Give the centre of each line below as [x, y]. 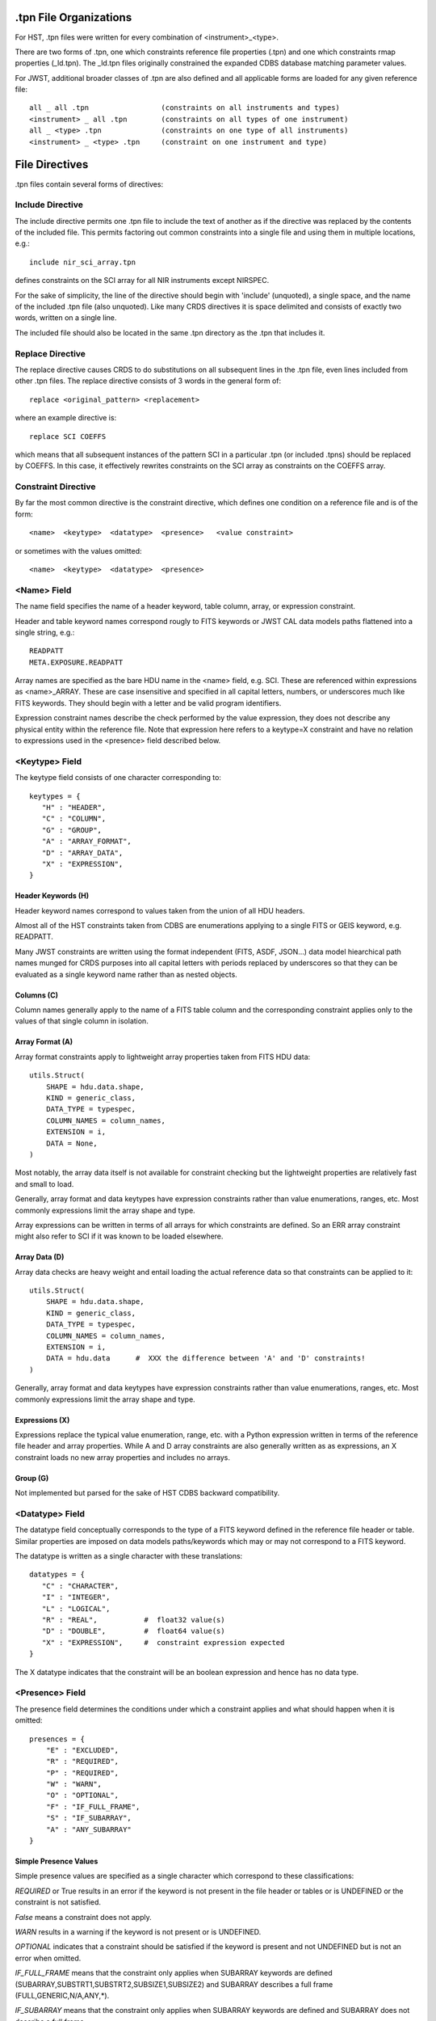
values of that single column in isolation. [82, 1021]
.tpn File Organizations [73, 17]
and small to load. [44, 1183]
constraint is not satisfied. [58, 1902]
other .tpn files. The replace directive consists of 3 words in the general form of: [148, 381]
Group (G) [32, 1478]
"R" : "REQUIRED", [82, 1762]
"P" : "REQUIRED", [82, 1773]
